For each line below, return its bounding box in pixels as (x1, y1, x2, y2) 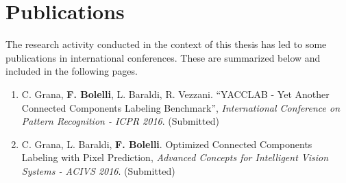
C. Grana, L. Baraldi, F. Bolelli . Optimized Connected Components (21, 136, 312, 151)
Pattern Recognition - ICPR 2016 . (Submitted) (21, 114, 219, 128)
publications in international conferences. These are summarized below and (5, 50, 321, 64)
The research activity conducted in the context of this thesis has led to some (5, 37, 327, 51)
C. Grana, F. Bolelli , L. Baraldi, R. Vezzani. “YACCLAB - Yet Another (21, 86, 330, 101)
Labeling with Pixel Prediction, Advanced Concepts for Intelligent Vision (21, 150, 329, 164)
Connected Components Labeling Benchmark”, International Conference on (21, 100, 341, 114)
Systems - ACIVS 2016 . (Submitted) (21, 163, 175, 178)
